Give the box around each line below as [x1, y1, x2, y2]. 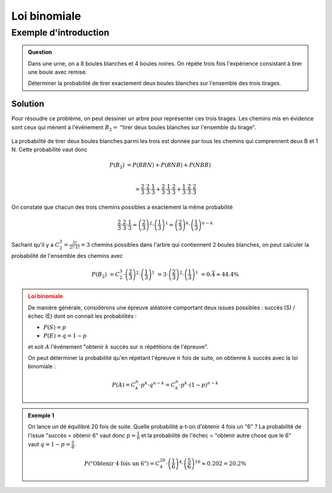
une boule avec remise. [28, 68, 87, 76]
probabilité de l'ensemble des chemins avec [11, 252, 123, 259]
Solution [11, 99, 44, 109]
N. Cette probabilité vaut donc [11, 146, 88, 153]
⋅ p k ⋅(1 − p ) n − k [178, 381, 219, 389]
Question [28, 49, 52, 56]
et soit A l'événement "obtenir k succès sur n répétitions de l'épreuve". [28, 343, 208, 350]
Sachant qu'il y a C [11, 241, 60, 248]
